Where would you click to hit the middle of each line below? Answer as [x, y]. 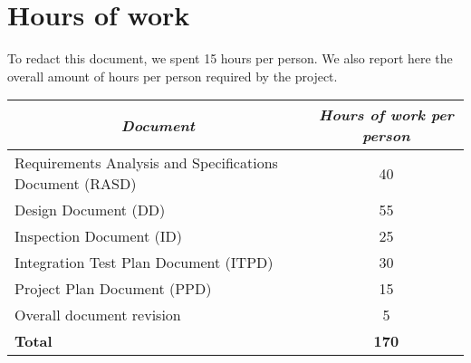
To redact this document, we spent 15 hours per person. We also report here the [230, 58]
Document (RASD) [76, 184]
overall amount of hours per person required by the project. [173, 76]
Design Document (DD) [90, 210]
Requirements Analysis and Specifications [146, 163]
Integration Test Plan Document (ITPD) [144, 263]
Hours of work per [386, 115]
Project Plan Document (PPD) [113, 289]
